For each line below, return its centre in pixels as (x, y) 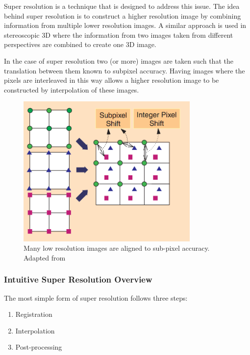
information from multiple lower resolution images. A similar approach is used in (125, 25)
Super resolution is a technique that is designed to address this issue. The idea (122, 6)
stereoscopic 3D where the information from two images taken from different (119, 35)
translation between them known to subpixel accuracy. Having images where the (125, 70)
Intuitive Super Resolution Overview (78, 279)
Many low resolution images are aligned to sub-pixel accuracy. (117, 248)
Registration (34, 314)
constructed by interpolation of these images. (72, 89)
